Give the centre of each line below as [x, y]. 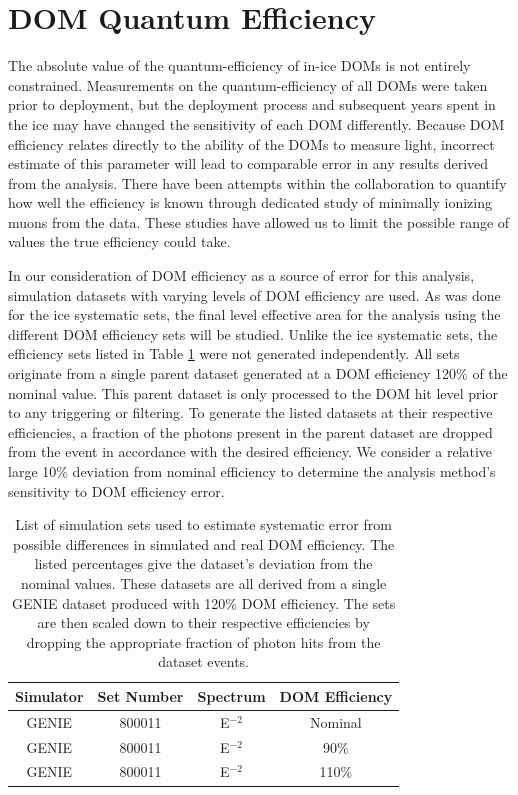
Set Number [140, 695]
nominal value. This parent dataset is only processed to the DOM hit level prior [253, 392]
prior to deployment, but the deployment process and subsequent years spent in [252, 104]
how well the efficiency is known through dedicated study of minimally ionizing [250, 202]
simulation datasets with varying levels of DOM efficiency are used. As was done [254, 294]
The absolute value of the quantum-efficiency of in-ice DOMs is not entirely [239, 65]
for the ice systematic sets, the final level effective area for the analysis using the [254, 314]
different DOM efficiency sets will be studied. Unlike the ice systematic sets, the [253, 333]
